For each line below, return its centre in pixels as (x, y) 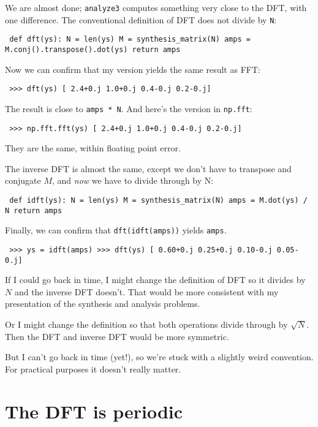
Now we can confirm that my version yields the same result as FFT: (133, 69)
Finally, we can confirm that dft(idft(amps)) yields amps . (116, 230)
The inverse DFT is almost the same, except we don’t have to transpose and (148, 168)
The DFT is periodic (94, 411)
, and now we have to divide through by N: (133, 180)
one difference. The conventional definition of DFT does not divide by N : (141, 19)
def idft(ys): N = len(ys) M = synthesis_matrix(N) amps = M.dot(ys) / (158, 200)
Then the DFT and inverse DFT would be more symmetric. (117, 336)
